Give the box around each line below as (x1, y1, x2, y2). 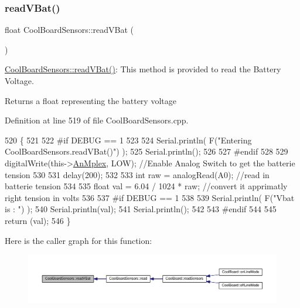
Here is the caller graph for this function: (5, 234, 152, 246)
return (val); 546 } (5, 214, 71, 226)
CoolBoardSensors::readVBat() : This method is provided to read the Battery (5, 63, 281, 75)
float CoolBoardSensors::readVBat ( (5, 24, 134, 36)
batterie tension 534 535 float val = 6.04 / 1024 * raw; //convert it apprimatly (5, 180, 288, 192)
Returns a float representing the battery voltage (5, 94, 176, 106)
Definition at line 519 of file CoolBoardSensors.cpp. (5, 114, 189, 126)
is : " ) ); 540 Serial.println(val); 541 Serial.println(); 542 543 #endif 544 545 (5, 203, 277, 215)
